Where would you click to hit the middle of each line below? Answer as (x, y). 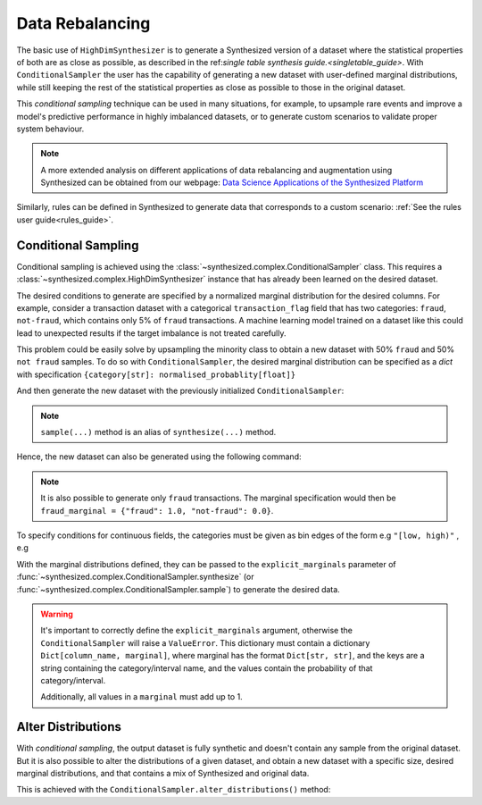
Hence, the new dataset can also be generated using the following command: (159, 457)
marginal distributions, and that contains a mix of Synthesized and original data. (163, 773)
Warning (57, 614)
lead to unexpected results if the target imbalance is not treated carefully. (151, 333)
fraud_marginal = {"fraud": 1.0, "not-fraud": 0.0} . (157, 510)
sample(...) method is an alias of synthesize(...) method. (158, 432)
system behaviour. (50, 129)
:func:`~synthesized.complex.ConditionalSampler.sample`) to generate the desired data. (179, 589)
